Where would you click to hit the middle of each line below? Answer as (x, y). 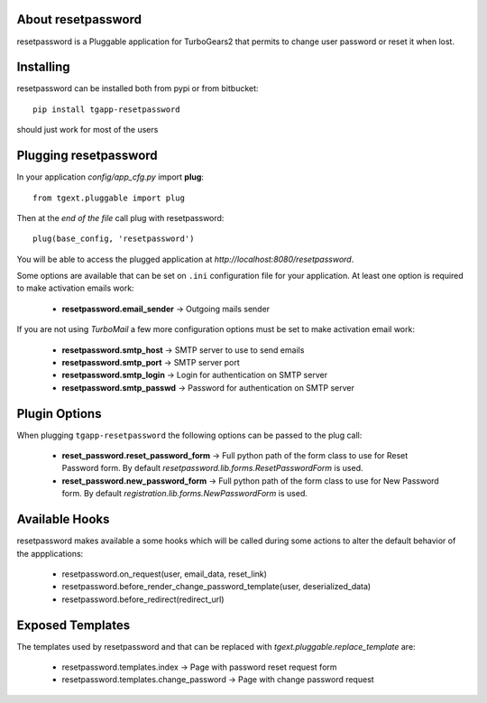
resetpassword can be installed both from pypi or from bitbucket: (138, 88)
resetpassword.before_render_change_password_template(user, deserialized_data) (216, 587)
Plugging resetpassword (87, 156)
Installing (44, 67)
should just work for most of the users (87, 130)
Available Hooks (63, 519)
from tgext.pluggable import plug (109, 198)
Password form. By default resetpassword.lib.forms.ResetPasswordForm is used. (212, 468)
